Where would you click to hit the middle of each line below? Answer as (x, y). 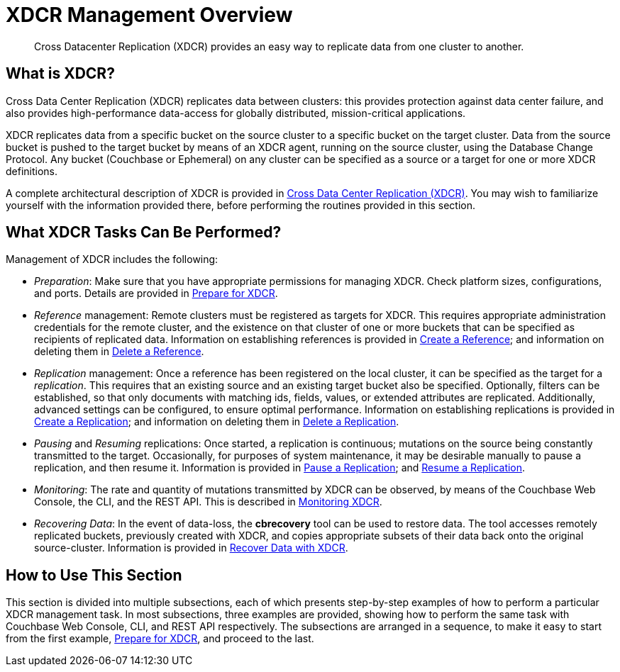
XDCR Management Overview (149, 15)
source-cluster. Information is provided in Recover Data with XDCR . (191, 548)
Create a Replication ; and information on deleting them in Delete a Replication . (217, 422)
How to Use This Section (94, 575)
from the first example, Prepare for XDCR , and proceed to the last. (160, 639)
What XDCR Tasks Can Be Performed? (144, 233)
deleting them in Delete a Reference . (119, 352)
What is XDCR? (60, 74)
